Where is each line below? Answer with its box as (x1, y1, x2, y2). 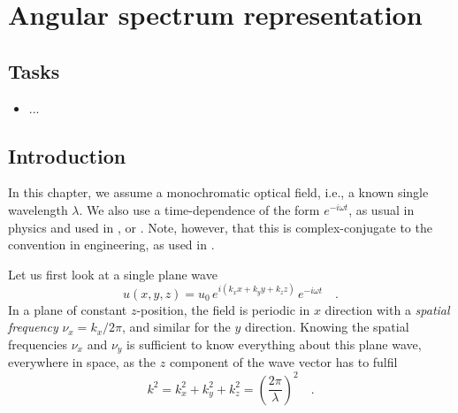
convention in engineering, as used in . (8, 235, 215, 254)
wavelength (8, 200, 68, 218)
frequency (8, 317, 58, 336)
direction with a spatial (324, 300, 450, 318)
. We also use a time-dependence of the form (79, 200, 320, 218)
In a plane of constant (8, 300, 127, 318)
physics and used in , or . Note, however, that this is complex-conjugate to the (8, 218, 432, 236)
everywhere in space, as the (8, 353, 156, 371)
